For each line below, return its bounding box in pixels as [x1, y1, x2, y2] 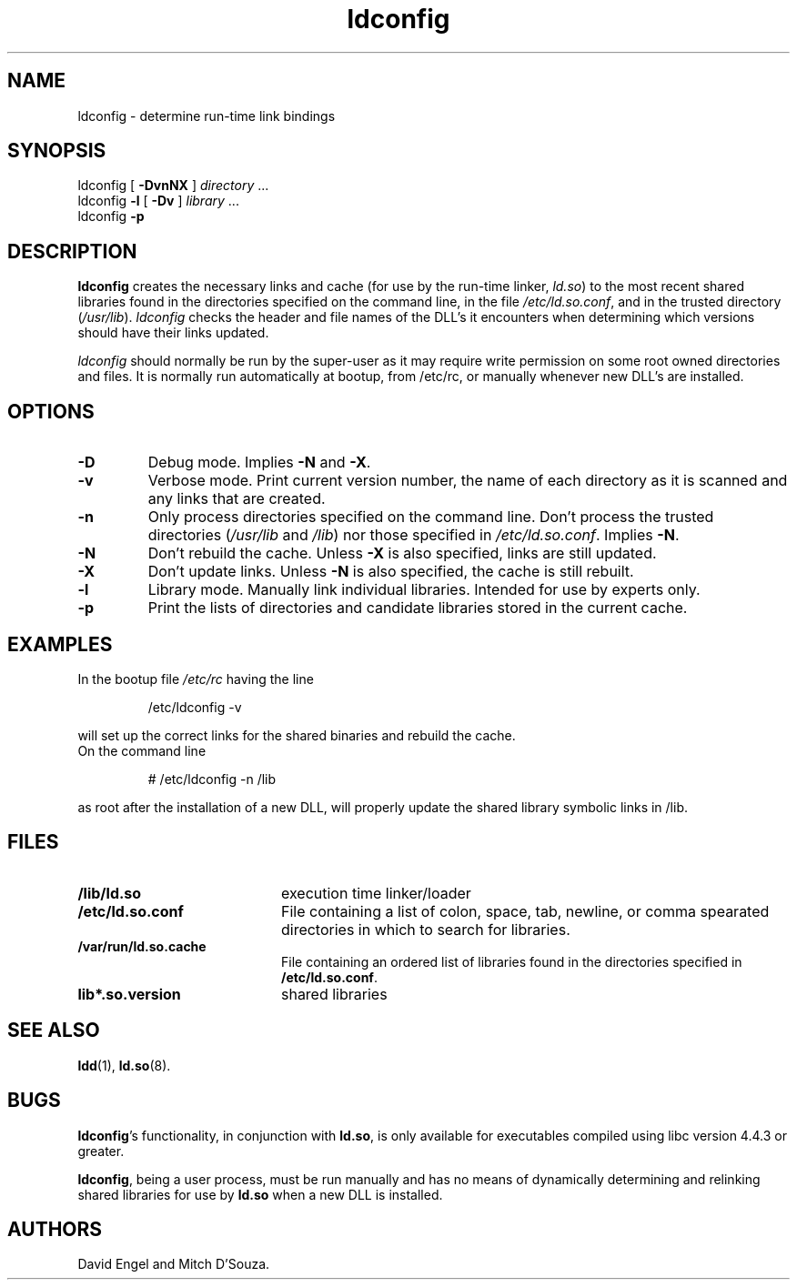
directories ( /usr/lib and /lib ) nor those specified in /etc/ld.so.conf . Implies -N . [147, 526, 680, 545]
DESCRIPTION [7, 239, 137, 263]
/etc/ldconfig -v [147, 699, 242, 715]
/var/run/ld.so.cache [77, 938, 207, 954]
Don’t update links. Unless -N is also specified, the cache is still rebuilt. [147, 562, 634, 581]
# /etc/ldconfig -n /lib [147, 770, 277, 787]
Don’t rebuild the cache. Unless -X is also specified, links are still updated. [147, 544, 657, 563]
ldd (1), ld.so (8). [77, 1057, 171, 1073]
